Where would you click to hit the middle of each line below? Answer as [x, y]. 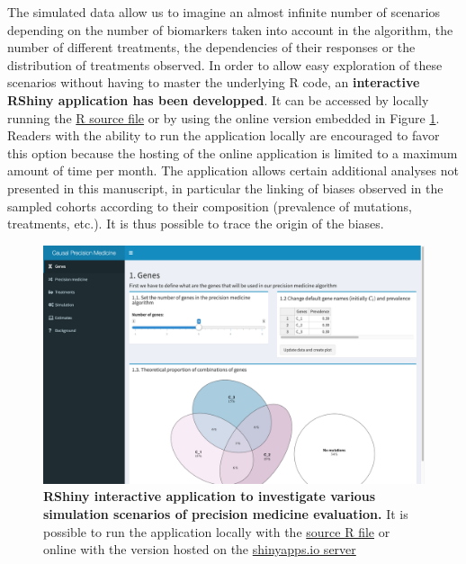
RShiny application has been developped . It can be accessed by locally [218, 99]
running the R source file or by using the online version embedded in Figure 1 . [224, 117]
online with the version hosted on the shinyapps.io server [200, 549]
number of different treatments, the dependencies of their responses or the [211, 47]
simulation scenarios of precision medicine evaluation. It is [226, 513]
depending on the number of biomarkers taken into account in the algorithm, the [230, 29]
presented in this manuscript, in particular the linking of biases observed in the [225, 188]
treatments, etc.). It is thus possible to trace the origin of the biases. [196, 224]
